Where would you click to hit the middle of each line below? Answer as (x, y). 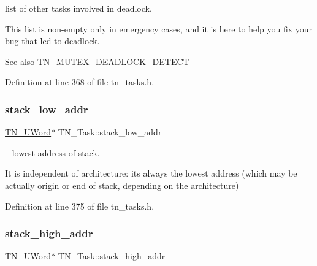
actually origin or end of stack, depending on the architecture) (122, 185)
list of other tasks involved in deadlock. (78, 8)
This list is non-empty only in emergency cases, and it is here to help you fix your (159, 28)
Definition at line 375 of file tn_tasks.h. (80, 206)
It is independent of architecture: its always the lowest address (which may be (151, 173)
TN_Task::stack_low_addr (110, 132)
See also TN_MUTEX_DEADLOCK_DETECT (97, 61)
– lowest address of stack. (52, 152)
